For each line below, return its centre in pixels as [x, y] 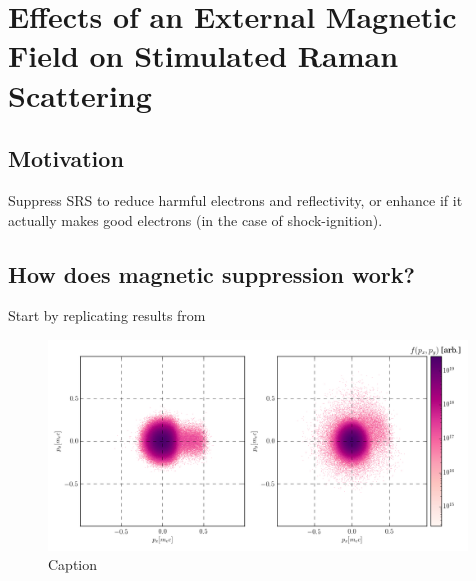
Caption [73, 564]
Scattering [80, 94]
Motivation [66, 158]
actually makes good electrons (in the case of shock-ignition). [195, 219]
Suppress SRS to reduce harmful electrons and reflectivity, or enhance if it [235, 199]
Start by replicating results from [107, 315]
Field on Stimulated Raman [203, 55]
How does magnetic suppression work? [211, 273]
